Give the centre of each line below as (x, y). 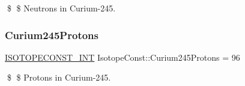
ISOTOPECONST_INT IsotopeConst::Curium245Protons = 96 (122, 57)
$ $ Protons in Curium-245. (59, 77)
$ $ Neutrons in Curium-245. (61, 8)
